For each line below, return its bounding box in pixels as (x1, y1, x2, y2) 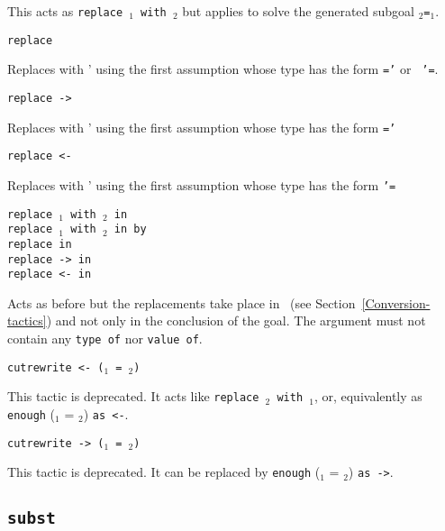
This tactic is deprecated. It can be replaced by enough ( (7, 462, 321, 481)
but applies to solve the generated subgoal (182, 2, 414, 20)
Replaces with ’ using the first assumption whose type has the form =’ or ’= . (7, 60, 439, 78)
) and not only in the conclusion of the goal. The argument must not (46, 311, 426, 330)
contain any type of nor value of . (7, 329, 203, 348)
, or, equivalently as (313, 387, 422, 406)
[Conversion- (361, 293, 431, 312)
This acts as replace (7, 2, 123, 20)
